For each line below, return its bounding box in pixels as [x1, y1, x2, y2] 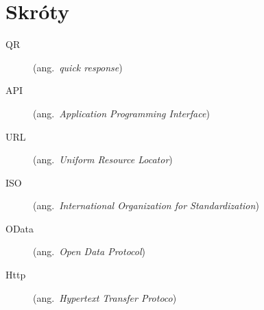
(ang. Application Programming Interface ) [33, 106, 210, 120]
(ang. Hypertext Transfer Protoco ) [33, 290, 177, 305]
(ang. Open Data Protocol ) [33, 244, 146, 259]
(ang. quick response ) [33, 60, 123, 74]
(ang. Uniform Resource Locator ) [33, 152, 173, 167]
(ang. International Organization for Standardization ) [33, 198, 259, 213]
